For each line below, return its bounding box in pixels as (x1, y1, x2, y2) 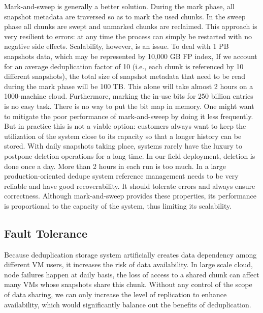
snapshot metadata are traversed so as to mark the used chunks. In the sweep (4, 11, 246, 21)
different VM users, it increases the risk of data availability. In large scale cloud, (4, 259, 253, 270)
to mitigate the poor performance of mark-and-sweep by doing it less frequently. (4, 110, 253, 121)
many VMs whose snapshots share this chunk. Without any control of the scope (4, 279, 252, 290)
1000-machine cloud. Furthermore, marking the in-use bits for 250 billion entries (4, 91, 253, 101)
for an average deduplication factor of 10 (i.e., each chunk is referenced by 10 (4, 61, 244, 71)
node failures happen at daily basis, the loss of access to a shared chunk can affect (4, 269, 259, 279)
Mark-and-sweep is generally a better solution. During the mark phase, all (4, 1, 235, 11)
